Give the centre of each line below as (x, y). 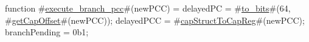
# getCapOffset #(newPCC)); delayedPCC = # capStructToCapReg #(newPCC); (155, 20)
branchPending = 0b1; (47, 32)
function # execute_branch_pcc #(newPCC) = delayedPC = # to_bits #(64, (148, 8)
